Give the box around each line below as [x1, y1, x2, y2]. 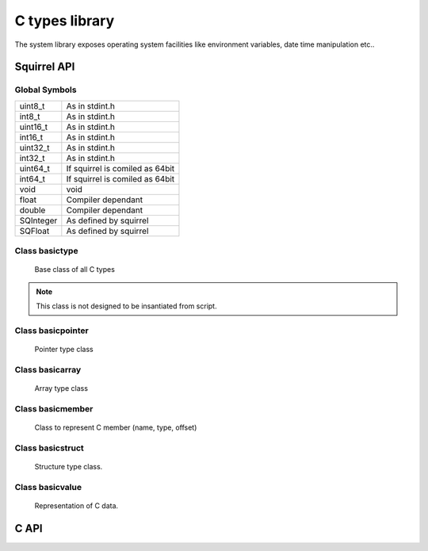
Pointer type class [34, 345, 94, 354]
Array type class [34, 383, 89, 392]
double [19, 205, 46, 216]
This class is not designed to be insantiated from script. [36, 301, 217, 311]
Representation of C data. [34, 500, 119, 511]
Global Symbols [14, 84, 77, 95]
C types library [14, 12, 115, 29]
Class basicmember [14, 403, 94, 414]
